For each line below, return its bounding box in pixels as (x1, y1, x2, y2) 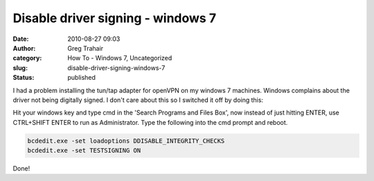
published (67, 74, 96, 82)
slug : (12, 63, 28, 72)
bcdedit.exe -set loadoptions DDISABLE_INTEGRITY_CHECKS (27, 137, 225, 145)
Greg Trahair (67, 44, 104, 52)
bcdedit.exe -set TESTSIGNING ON (27, 146, 141, 155)
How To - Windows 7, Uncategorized (67, 54, 172, 62)
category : (12, 54, 42, 62)
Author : (12, 44, 36, 52)
